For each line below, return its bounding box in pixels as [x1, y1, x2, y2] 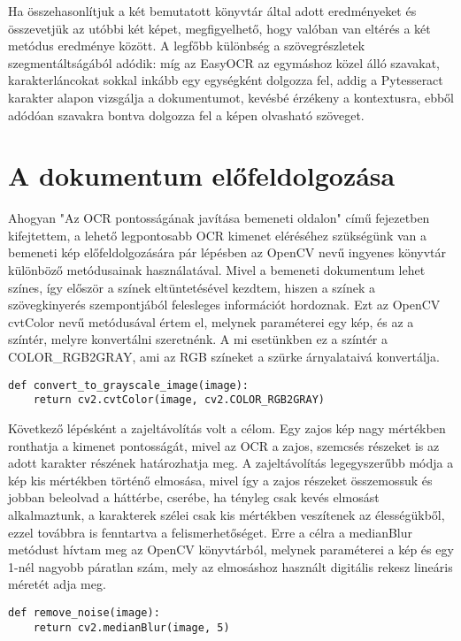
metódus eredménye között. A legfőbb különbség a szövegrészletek [8, 36, 365, 55]
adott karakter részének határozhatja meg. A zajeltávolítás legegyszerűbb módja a [8, 454, 454, 472]
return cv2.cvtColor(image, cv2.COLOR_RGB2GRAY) [33, 393, 325, 407]
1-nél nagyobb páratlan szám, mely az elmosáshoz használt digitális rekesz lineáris [8, 557, 453, 576]
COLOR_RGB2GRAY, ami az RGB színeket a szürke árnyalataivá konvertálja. [8, 347, 440, 366]
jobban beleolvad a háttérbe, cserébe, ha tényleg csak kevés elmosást [8, 488, 380, 507]
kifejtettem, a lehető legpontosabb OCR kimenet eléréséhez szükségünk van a [8, 225, 426, 244]
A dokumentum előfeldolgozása [8, 157, 396, 194]
